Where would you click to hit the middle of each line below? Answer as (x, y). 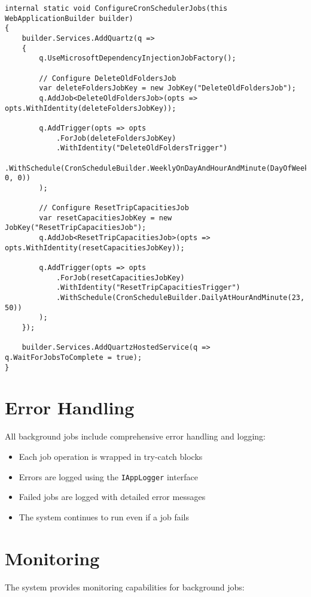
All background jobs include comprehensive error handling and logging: (135, 436)
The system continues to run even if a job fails (104, 516)
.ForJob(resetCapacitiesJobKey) (120, 278)
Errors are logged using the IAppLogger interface (109, 476)
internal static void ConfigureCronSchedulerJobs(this (116, 8)
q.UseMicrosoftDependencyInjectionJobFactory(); (138, 58)
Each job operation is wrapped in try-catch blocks (111, 456)
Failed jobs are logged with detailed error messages (112, 497)
